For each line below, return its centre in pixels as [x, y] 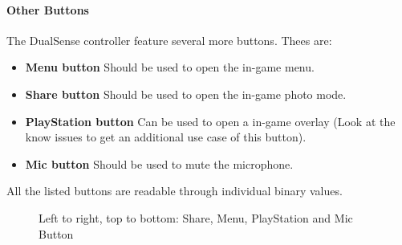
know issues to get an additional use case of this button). [166, 137]
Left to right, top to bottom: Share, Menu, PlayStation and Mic [196, 217]
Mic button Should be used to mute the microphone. [159, 163]
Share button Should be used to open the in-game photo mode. [186, 94]
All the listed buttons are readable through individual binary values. [175, 191]
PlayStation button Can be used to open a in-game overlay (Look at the [210, 121]
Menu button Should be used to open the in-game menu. [170, 67]
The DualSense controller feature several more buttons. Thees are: [169, 40]
